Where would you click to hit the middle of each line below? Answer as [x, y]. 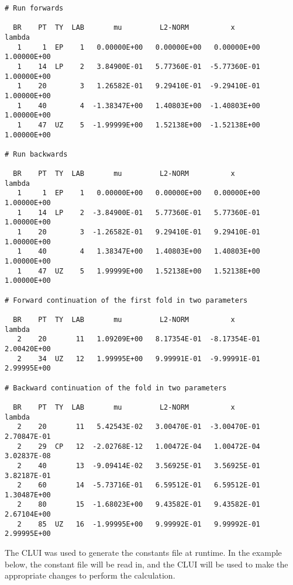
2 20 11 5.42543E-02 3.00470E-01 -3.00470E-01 [139, 427]
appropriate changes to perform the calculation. [90, 575]
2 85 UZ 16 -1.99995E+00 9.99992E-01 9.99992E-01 [139, 524]
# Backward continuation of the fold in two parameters [116, 388]
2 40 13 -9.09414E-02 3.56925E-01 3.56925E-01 [139, 465]
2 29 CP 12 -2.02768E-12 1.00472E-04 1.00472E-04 [139, 446]
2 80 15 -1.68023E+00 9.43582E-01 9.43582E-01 [139, 505]
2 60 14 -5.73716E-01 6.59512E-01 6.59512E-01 [139, 485]
